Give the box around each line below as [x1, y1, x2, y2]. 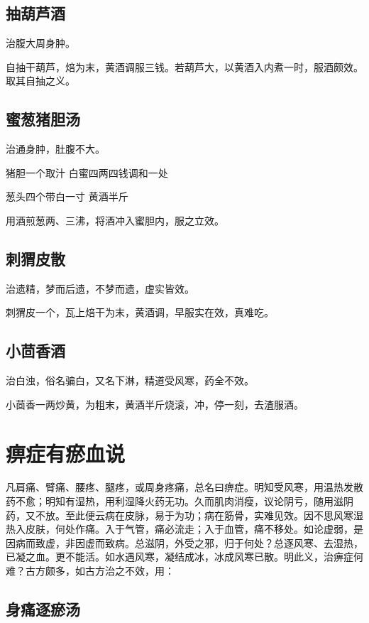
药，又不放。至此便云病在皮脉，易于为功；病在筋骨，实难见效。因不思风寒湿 [6, 507, 363, 522]
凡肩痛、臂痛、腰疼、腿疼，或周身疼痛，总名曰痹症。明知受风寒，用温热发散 [6, 480, 363, 494]
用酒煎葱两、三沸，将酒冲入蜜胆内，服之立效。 [6, 212, 224, 227]
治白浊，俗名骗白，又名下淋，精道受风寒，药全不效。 [6, 373, 254, 388]
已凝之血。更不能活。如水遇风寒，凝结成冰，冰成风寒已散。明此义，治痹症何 [6, 549, 363, 564]
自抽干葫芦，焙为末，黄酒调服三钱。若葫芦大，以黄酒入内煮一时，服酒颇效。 [6, 59, 363, 74]
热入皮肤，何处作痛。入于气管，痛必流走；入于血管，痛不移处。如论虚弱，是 [6, 521, 363, 536]
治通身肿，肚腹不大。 [6, 141, 105, 156]
